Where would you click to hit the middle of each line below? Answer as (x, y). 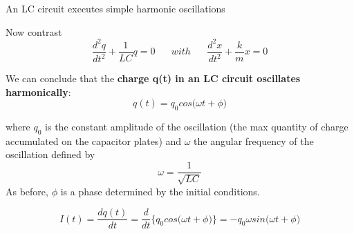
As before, (27, 191)
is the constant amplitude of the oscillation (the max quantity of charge (197, 127)
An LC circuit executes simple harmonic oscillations (115, 8)
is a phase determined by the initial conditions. (160, 191)
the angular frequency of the (254, 140)
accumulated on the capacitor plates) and (94, 140)
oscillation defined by (50, 154)
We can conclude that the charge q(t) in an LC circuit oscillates (153, 78)
